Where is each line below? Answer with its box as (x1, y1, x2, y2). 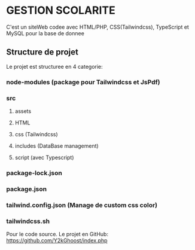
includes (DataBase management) (14, 142, 99, 150)
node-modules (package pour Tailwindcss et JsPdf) (6, 78, 160, 86)
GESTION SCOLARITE (6, 4, 115, 17)
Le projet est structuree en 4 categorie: (6, 63, 103, 70)
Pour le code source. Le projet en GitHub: (6, 231, 109, 238)
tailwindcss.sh (6, 217, 50, 225)
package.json (6, 185, 47, 193)
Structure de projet (6, 47, 79, 57)
